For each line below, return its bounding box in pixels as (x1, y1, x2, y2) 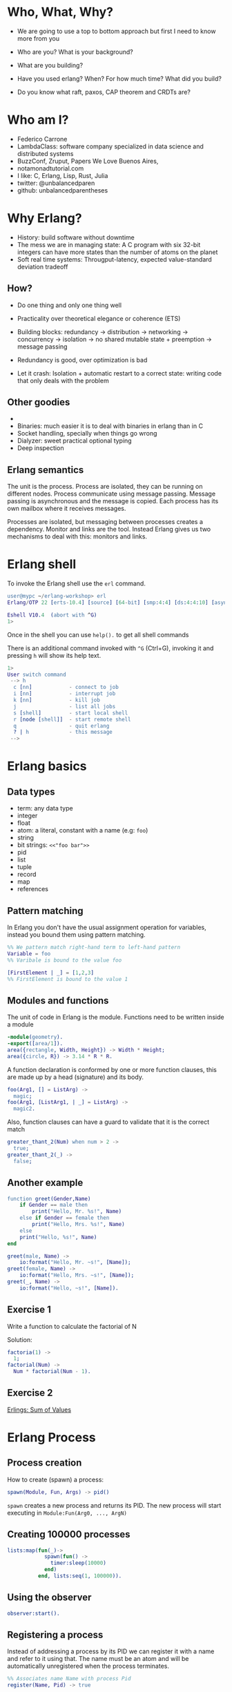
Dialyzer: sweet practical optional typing (17, 436, 133, 445)
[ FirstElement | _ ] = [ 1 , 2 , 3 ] (7, 969, 95, 976)
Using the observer (7, 1592, 92, 1604)
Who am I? (7, 112, 69, 128)
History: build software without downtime (17, 233, 135, 242)
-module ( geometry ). (7, 1033, 64, 1041)
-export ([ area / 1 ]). (7, 1040, 64, 1047)
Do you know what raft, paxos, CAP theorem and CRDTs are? (17, 88, 191, 96)
